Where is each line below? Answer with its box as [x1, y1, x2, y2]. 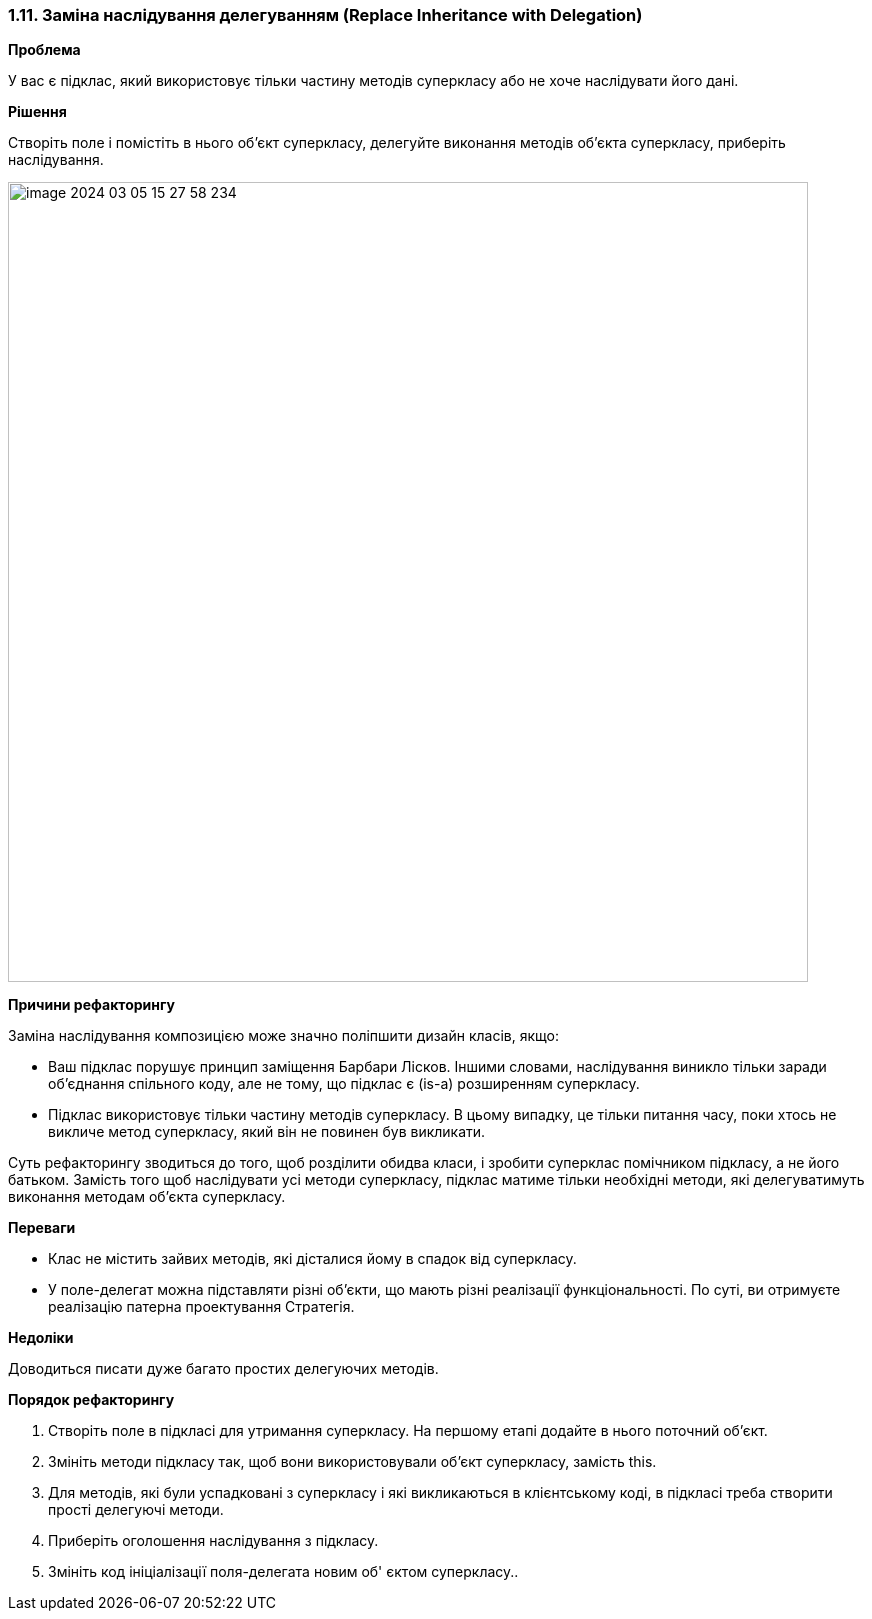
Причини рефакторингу [8, 996, 175, 1014]
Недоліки [8, 1329, 74, 1347]
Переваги [8, 1219, 76, 1237]
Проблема [8, 41, 81, 59]
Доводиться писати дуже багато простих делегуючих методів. [8, 1360, 439, 1378]
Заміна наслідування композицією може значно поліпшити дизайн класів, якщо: [8, 1027, 559, 1045]
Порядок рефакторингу [8, 1391, 175, 1409]
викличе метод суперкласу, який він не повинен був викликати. [48, 1123, 486, 1141]
